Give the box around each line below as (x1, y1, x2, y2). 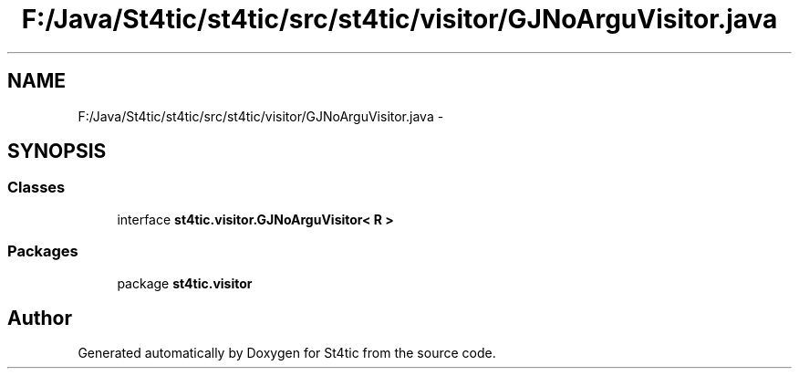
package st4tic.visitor (117, 275, 253, 291)
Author (7, 306, 72, 329)
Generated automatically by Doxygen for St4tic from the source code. (78, 345, 496, 361)
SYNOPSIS (7, 140, 107, 163)
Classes (7, 178, 66, 197)
